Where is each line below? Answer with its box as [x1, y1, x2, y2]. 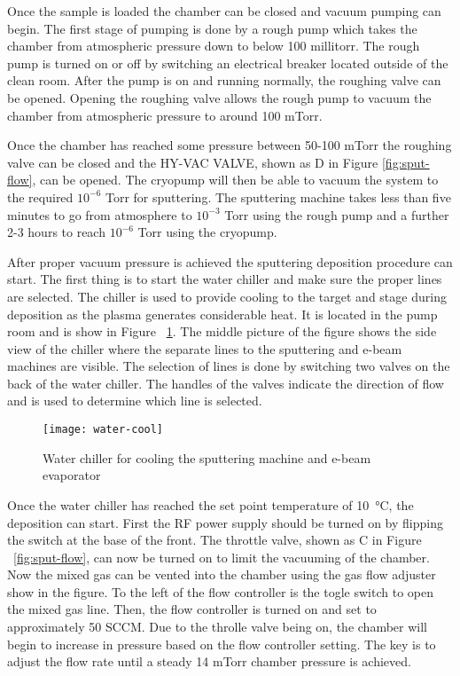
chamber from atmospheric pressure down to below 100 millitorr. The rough [7, 36, 420, 55]
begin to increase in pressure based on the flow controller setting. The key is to [7, 634, 436, 653]
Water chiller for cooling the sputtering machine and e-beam [43, 448, 371, 467]
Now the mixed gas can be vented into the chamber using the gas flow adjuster [7, 565, 436, 584]
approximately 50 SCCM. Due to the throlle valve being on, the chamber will [7, 617, 427, 636]
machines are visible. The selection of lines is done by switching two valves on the [7, 357, 450, 375]
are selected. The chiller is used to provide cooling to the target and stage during [7, 287, 447, 305]
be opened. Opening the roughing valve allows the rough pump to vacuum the [7, 88, 432, 106]
